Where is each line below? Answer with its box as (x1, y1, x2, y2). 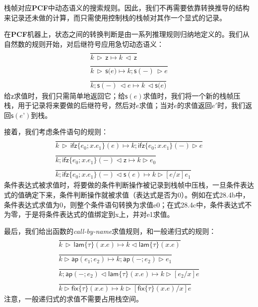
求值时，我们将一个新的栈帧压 (143, 90, 241, 101)
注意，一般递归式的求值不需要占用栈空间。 (4, 293, 143, 304)
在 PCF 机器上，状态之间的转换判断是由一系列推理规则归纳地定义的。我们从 (4, 29, 250, 39)
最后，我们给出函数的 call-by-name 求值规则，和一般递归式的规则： (4, 225, 216, 236)
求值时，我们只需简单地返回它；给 (14, 90, 126, 101)
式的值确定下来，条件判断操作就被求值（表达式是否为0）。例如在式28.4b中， (4, 189, 250, 200)
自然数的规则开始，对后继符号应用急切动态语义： (4, 38, 164, 49)
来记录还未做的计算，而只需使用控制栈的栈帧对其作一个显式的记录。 (4, 12, 226, 22)
